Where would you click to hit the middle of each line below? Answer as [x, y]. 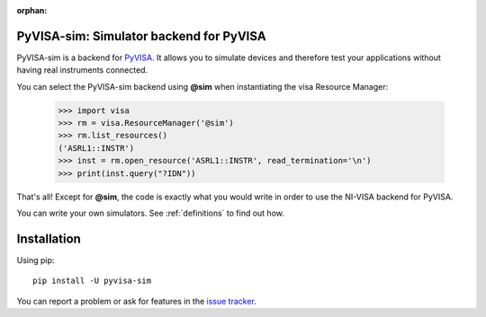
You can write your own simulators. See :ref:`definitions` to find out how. [151, 213]
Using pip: [36, 260]
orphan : [32, 10]
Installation [49, 238]
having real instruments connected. [82, 70]
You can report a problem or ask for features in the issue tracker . [136, 301]
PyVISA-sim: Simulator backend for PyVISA [141, 36]
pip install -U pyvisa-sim [92, 281]
